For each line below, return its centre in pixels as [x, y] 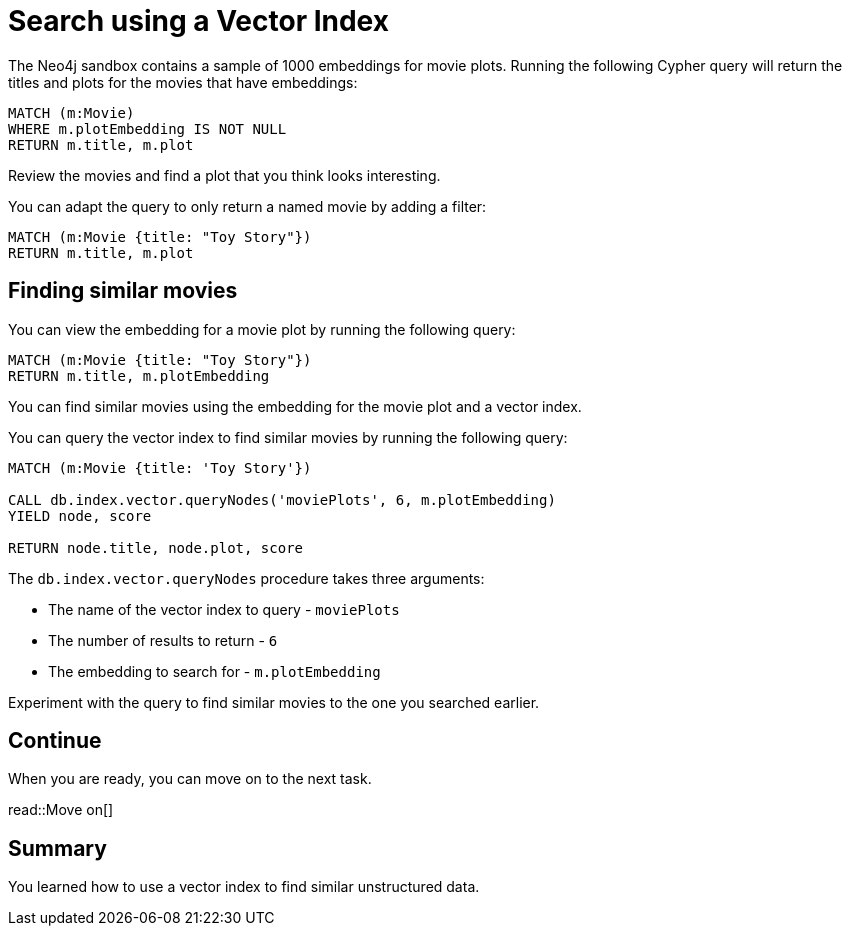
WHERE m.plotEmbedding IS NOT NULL [147, 128]
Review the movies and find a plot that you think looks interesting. [224, 175]
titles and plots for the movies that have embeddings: [183, 82]
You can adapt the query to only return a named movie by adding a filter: [247, 206]
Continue [55, 741]
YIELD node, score [80, 515]
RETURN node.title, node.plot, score [156, 547]
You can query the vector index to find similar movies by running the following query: [288, 437]
